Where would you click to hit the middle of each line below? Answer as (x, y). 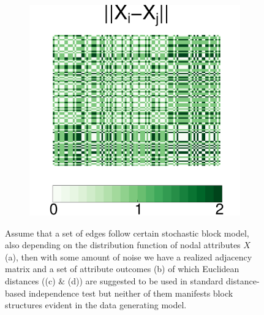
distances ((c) (30, 280)
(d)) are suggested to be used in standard (145, 280)
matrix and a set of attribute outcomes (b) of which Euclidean (122, 269)
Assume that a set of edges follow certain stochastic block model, (127, 233)
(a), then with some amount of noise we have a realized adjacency (129, 256)
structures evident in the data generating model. (96, 305)
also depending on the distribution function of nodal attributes (123, 245)
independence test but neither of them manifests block (131, 293)
